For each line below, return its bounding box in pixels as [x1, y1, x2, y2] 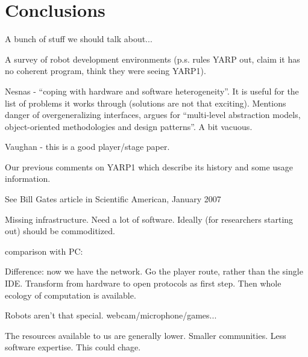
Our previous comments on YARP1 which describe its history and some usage [5, 160, 293, 173]
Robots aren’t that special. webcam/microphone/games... [5, 309, 217, 321]
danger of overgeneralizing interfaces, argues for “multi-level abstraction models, [5, 108, 301, 121]
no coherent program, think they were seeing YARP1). [5, 64, 206, 77]
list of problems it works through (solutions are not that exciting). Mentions [5, 96, 286, 109]
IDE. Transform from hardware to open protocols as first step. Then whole [5, 277, 281, 290]
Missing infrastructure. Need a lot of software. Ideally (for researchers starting [5, 213, 294, 225]
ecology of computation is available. [5, 288, 136, 301]
